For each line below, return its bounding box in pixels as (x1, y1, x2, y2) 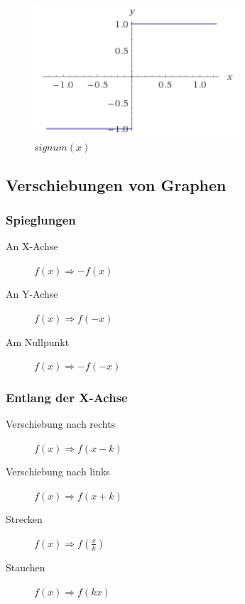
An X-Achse (6, 239, 58, 254)
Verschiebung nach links (6, 464, 110, 479)
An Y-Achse (6, 286, 58, 301)
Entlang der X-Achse (6, 388, 128, 406)
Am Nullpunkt (6, 334, 70, 349)
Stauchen (6, 559, 45, 574)
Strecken (6, 512, 43, 527)
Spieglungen (6, 210, 76, 228)
